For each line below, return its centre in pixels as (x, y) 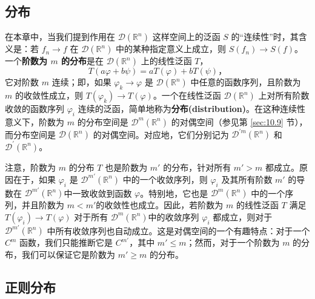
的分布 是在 (83, 61)
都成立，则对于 (243, 216)
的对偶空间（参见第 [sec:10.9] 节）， (239, 121)
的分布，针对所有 (197, 167)
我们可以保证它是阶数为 (68, 254)
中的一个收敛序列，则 (165, 179)
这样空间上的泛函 (186, 37)
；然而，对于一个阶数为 (233, 242)
